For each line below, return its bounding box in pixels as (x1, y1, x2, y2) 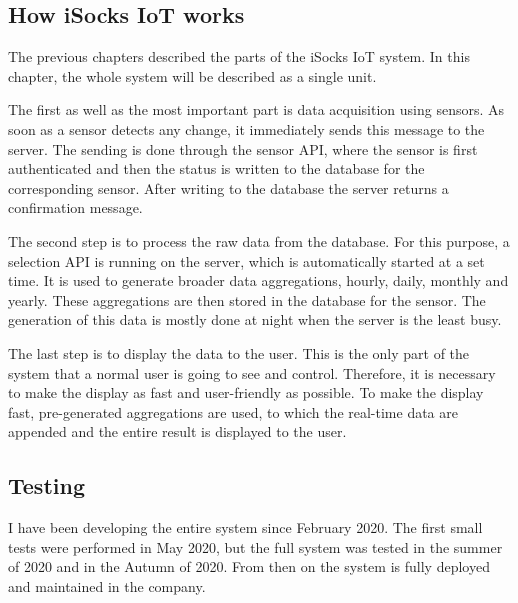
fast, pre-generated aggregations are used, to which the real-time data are (8, 401, 458, 422)
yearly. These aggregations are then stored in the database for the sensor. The (8, 289, 486, 310)
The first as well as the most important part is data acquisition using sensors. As (8, 99, 505, 120)
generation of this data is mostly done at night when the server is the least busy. (8, 309, 502, 330)
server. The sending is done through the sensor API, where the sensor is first (8, 138, 478, 159)
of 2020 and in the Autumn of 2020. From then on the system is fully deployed (8, 556, 490, 577)
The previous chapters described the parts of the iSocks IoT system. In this (8, 46, 470, 67)
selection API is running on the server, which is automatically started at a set (8, 250, 485, 271)
